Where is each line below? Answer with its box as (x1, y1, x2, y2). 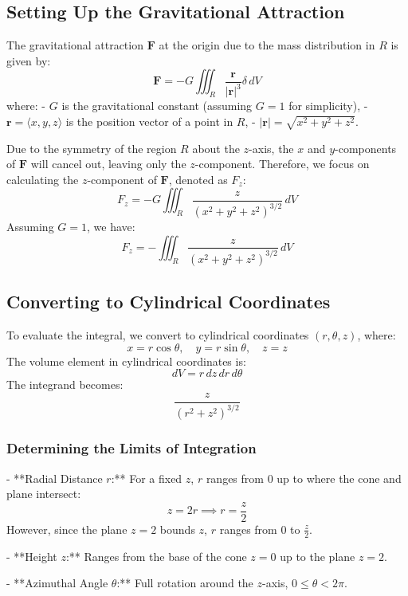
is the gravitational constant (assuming (61, 97, 253, 114)
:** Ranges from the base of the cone (65, 547, 247, 564)
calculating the (6, 171, 79, 187)
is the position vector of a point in (65, 112, 233, 129)
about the (192, 139, 240, 156)
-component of (87, 171, 157, 187)
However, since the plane (6, 520, 127, 537)
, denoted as (168, 171, 228, 187)
